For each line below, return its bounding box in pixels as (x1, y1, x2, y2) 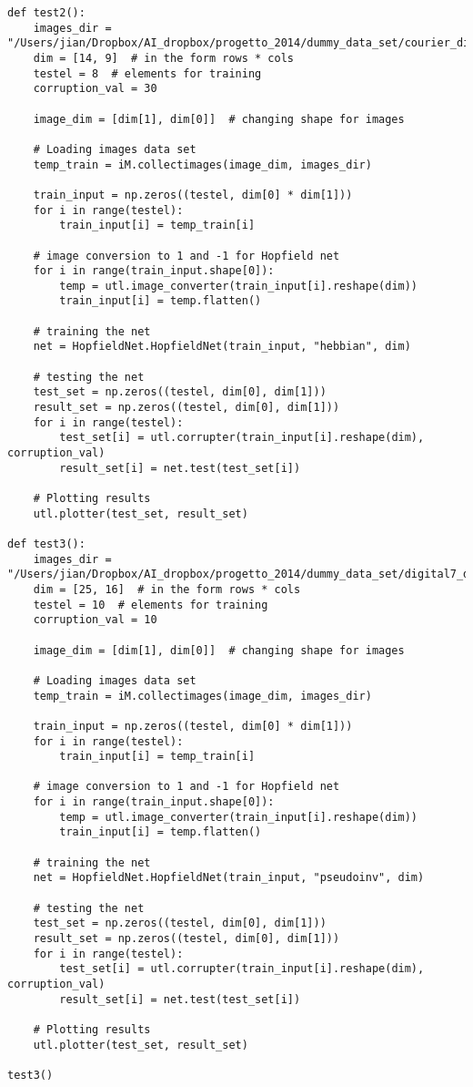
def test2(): (7, 6, 86, 19)
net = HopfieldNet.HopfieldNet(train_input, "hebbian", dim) (33, 340, 411, 354)
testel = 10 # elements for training (33, 598, 268, 611)
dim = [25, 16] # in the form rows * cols (33, 582, 301, 596)
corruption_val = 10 (33, 613, 157, 627)
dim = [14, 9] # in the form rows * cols (33, 51, 294, 65)
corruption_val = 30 (33, 82, 157, 96)
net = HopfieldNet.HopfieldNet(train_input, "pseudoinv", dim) (33, 871, 425, 885)
